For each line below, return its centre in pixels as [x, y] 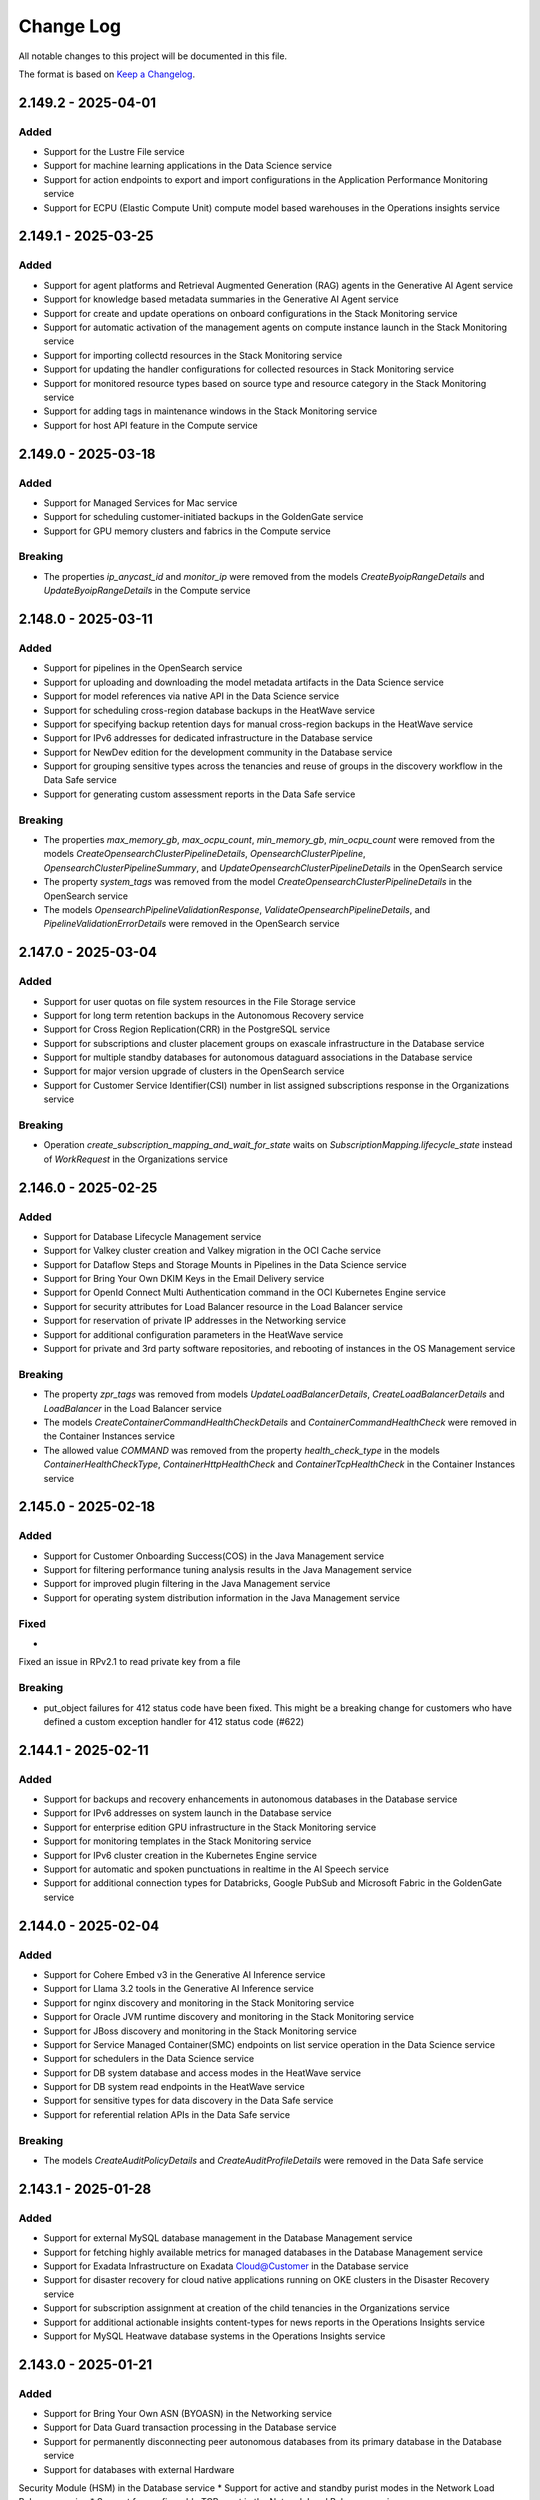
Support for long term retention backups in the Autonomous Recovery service [203, 1015]
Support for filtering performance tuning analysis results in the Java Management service [227, 1570]
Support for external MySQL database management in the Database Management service [228, 2238]
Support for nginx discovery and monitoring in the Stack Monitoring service [199, 2002]
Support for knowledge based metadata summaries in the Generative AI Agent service [221, 299]
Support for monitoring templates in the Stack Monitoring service [177, 1841]
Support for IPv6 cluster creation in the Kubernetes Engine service [180, 1855]
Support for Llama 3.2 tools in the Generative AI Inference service [178, 1989]
